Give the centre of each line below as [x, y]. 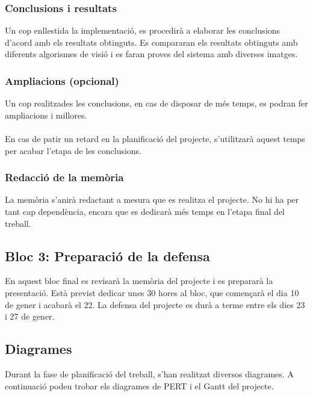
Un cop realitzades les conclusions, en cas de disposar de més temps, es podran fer [156, 103]
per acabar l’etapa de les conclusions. [73, 150]
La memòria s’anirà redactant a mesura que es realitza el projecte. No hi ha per [152, 200]
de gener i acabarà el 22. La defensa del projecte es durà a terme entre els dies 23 [155, 304]
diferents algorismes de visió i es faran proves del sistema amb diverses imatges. [151, 54]
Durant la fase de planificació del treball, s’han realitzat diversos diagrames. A [149, 373]
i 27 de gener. [30, 316]
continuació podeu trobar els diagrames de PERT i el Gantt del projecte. [139, 385]
